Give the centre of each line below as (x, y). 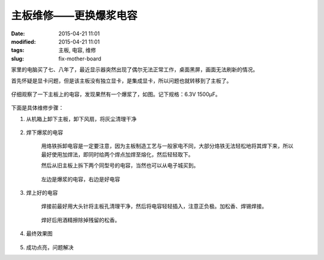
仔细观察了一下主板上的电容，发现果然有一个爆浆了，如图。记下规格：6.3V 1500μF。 (116, 94)
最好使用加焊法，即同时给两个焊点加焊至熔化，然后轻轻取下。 (117, 154)
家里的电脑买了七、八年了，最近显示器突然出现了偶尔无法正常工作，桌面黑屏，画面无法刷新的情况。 (134, 69)
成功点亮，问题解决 (50, 247)
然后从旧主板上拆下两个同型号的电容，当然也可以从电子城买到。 (120, 165)
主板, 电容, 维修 (77, 50)
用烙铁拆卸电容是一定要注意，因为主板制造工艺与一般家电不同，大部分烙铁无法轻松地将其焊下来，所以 (167, 146)
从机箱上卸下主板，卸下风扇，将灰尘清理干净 (81, 119)
